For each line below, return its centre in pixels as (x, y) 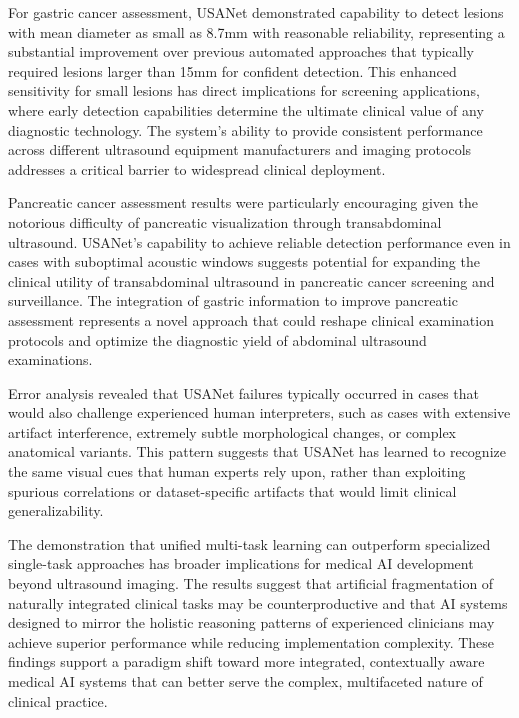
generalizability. (56, 510)
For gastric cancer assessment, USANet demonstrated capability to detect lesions (256, 12)
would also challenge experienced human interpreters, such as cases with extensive (259, 412)
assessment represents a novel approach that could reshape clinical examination (251, 319)
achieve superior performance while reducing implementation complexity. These (251, 641)
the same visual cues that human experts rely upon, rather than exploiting (237, 471)
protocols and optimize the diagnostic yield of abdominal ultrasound (217, 339)
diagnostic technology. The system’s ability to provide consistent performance (245, 129)
